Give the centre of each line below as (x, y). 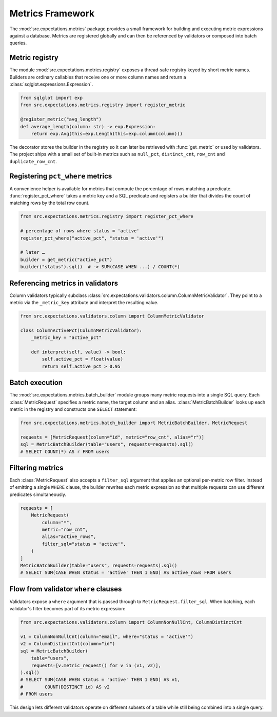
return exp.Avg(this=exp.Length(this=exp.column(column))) (107, 134)
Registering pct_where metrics (61, 176)
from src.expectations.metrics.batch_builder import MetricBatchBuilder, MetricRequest (134, 423)
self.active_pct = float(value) (82, 359)
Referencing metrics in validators (64, 283)
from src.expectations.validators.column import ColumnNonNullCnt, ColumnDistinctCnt (131, 622)
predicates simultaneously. (38, 494)
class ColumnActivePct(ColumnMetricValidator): (81, 330)
